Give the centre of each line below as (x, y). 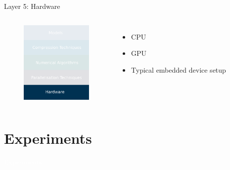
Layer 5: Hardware (32, 6)
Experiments (48, 138)
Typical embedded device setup (179, 69)
